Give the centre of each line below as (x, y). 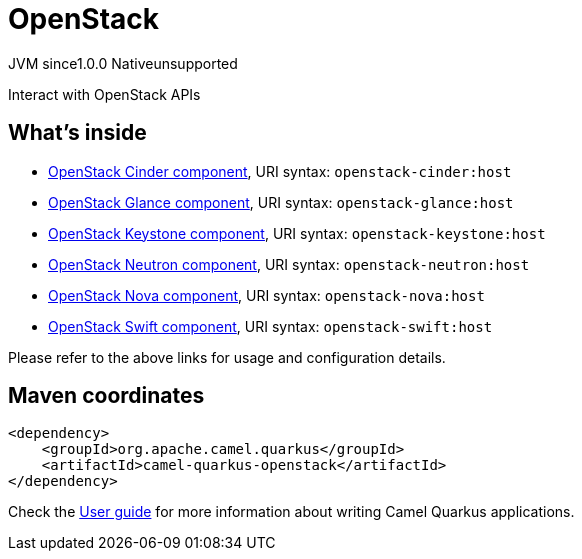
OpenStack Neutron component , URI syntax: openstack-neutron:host (289, 264)
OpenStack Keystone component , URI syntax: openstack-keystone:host (297, 233)
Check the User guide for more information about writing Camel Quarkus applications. (291, 512)
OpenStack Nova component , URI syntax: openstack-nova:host (266, 295)
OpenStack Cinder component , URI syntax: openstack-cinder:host (280, 171)
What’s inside (77, 133)
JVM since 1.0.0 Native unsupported (123, 63)
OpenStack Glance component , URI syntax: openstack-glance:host (281, 202)
